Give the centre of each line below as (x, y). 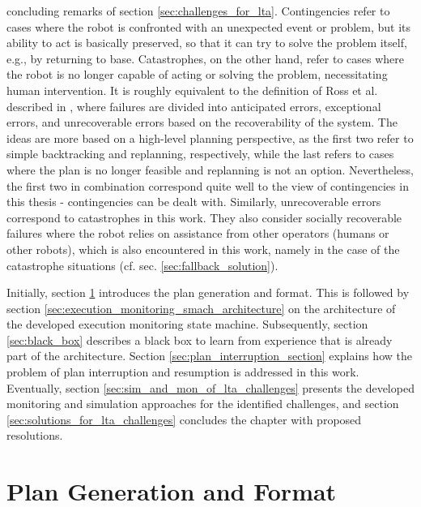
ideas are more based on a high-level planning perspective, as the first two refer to (210, 137)
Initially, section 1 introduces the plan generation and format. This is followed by (208, 292)
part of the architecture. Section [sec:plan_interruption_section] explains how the (209, 356)
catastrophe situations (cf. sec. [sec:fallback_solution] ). (142, 265)
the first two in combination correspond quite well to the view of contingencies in (208, 185)
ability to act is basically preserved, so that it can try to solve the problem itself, (207, 43)
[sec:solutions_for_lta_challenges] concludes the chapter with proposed (184, 419)
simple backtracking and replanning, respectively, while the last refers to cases (200, 154)
